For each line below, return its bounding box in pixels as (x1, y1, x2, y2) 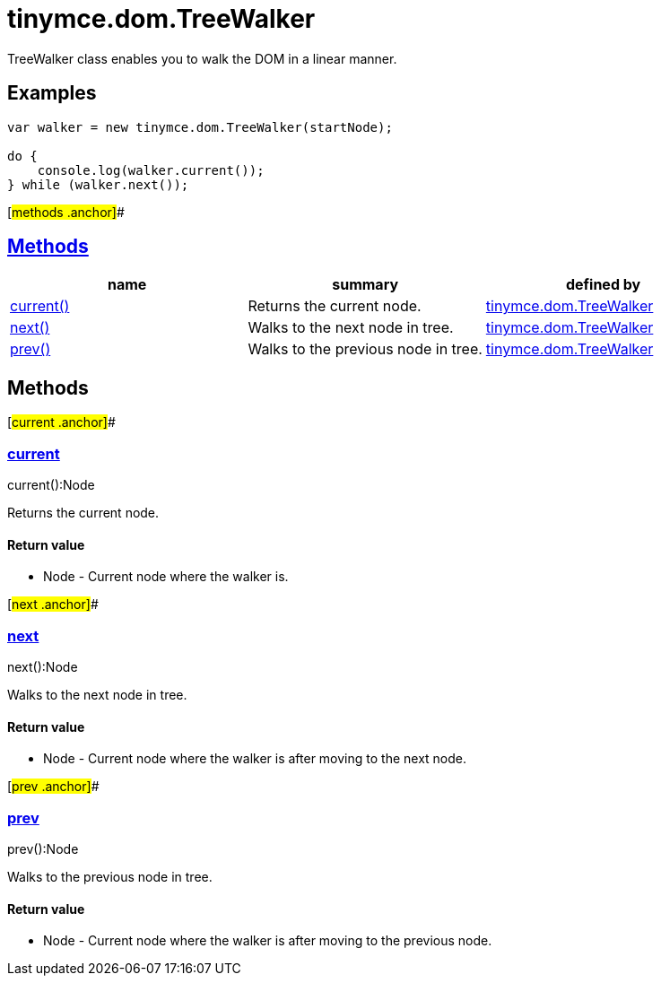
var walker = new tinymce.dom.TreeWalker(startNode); (7, 119, 393, 135)
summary (332, 275, 399, 294)
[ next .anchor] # (7, 596, 99, 613)
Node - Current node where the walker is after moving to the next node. (43, 751, 467, 767)
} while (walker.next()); (7, 177, 189, 192)
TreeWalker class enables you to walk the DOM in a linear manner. (7, 50, 397, 66)
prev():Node (7, 840, 79, 857)
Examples (7, 82, 97, 105)
